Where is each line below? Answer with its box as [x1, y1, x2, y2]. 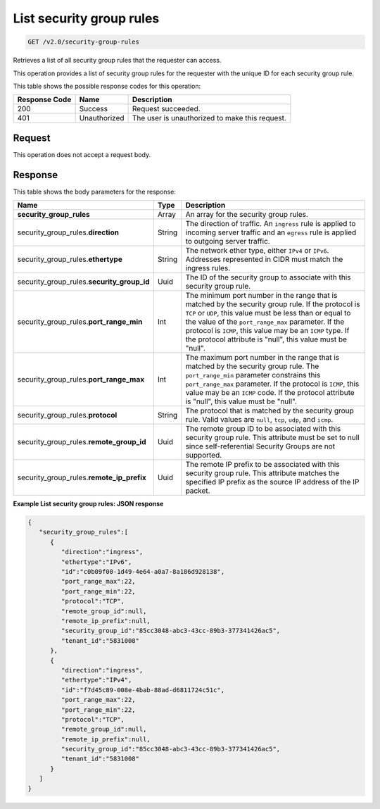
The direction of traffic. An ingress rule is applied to [185, 219, 356, 229]
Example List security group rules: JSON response [13, 500, 164, 508]
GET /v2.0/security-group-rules [27, 38, 140, 46]
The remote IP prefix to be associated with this [185, 460, 341, 470]
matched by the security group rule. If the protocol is [185, 299, 360, 309]
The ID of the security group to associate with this [185, 272, 351, 282]
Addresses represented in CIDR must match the [185, 254, 343, 264]
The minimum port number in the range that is [185, 291, 338, 301]
